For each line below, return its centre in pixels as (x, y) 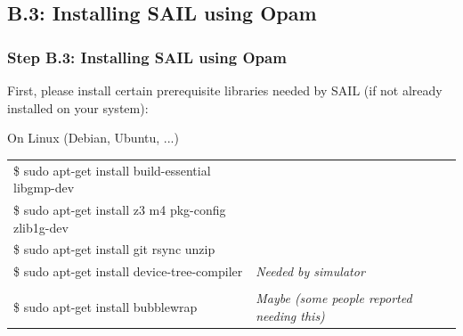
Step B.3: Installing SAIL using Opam (147, 57)
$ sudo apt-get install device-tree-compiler (128, 271)
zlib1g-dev (41, 227)
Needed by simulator (310, 271)
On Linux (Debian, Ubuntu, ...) (93, 138)
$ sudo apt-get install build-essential (112, 170)
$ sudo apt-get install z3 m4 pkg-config (120, 210)
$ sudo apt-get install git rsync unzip (114, 249)
